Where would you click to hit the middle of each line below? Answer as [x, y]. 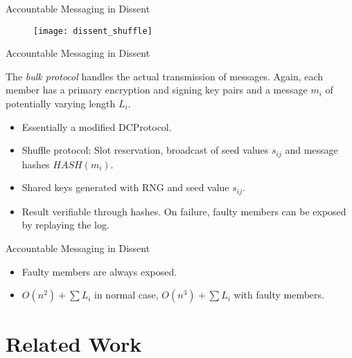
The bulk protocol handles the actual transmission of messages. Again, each [165, 76]
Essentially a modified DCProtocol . [97, 126]
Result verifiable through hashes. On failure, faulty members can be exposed [184, 211]
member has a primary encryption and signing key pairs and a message [157, 90]
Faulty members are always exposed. [99, 271]
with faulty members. [279, 295]
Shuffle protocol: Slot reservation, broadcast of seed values [145, 150]
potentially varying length [61, 104]
